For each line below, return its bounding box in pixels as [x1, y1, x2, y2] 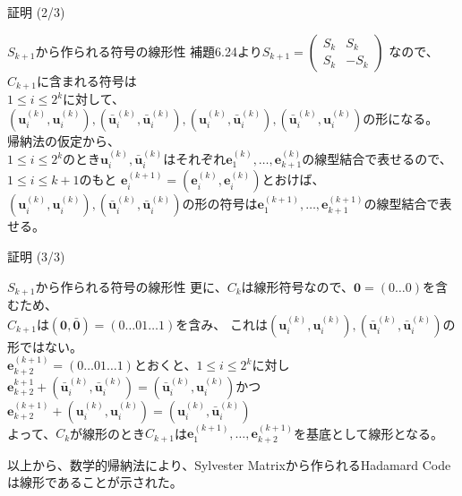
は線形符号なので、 [241, 277, 355, 295]
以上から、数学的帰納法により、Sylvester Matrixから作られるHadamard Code [7, 455, 451, 474]
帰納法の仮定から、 [7, 131, 120, 150]
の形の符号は [182, 194, 258, 213]
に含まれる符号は [36, 71, 137, 90]
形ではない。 [7, 337, 82, 355]
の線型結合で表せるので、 [302, 150, 452, 168]
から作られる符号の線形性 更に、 [35, 277, 227, 295]
